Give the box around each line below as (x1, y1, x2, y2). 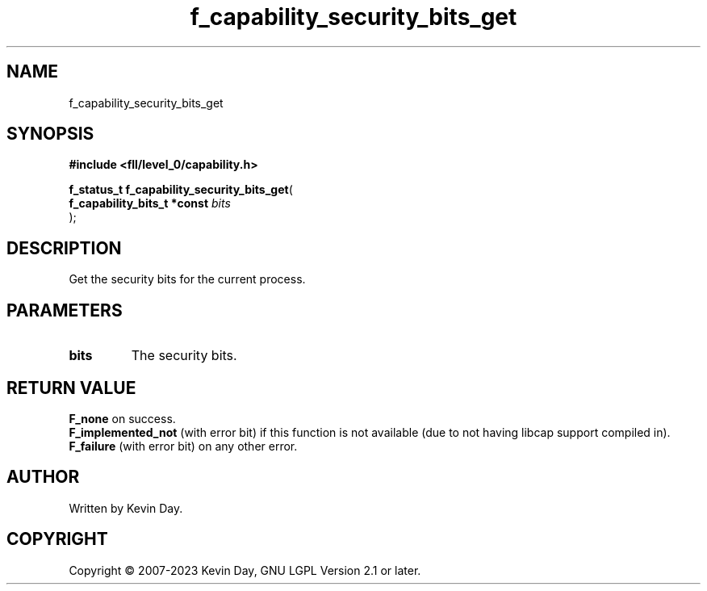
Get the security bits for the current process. (69, 272, 306, 287)
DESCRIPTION (6, 237, 122, 258)
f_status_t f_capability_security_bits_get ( (69, 182, 293, 197)
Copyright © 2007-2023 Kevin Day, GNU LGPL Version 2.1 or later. (69, 563, 421, 577)
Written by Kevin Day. (69, 501, 183, 515)
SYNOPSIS (6, 124, 94, 145)
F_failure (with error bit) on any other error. (69, 438, 298, 453)
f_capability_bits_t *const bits (69, 196, 231, 211)
